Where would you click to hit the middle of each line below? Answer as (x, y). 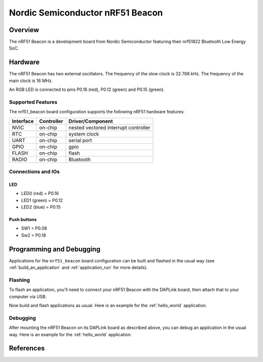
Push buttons (23, 220)
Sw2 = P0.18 (34, 235)
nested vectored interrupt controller (109, 127)
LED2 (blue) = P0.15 (41, 207)
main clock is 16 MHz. (31, 81)
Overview (24, 30)
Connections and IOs (34, 172)
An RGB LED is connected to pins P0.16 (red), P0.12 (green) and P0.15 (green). (87, 89)
